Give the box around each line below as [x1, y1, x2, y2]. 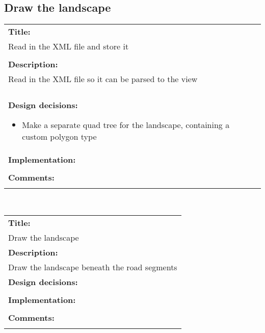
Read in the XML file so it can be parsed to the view [8, 73, 198, 85]
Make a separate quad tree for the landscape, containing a [22, 119, 230, 131]
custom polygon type [22, 131, 97, 143]
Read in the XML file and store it [8, 40, 129, 53]
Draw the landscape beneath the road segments [8, 261, 177, 273]
